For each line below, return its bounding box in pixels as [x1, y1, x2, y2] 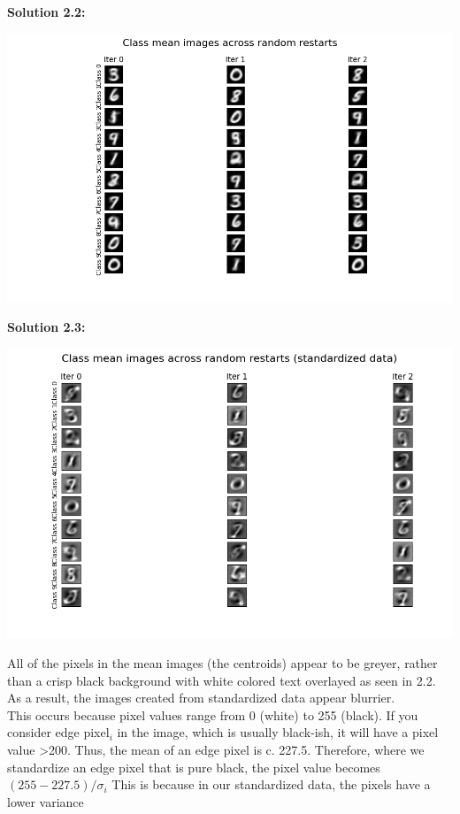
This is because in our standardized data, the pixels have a [111, 775, 431, 794]
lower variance [7, 792, 84, 810]
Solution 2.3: [7, 318, 86, 336]
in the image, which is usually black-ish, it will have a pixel [117, 723, 439, 741]
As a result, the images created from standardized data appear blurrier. [7, 688, 395, 707]
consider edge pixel [7, 723, 110, 741]
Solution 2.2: [7, 3, 86, 20]
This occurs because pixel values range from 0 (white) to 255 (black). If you [7, 705, 418, 724]
